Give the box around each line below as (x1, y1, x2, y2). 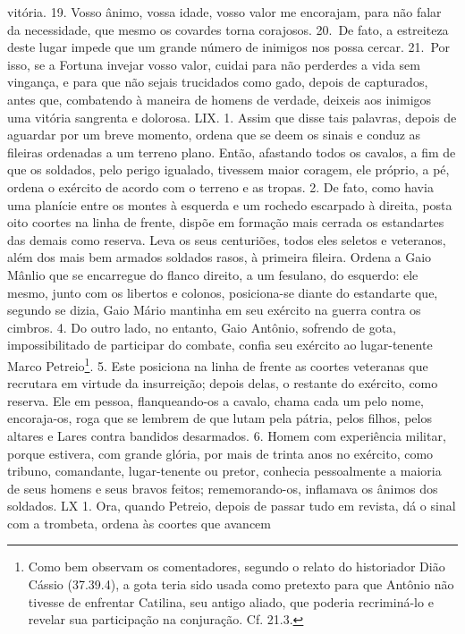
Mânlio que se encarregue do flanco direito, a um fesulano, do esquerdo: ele (7, 265, 418, 283)
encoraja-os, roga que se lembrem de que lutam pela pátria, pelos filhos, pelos (7, 409, 432, 427)
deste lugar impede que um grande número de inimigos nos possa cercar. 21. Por (7, 38, 451, 56)
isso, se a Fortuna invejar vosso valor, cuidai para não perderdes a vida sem (7, 55, 420, 73)
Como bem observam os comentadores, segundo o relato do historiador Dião (28, 557, 445, 576)
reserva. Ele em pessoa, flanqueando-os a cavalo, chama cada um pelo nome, (7, 391, 425, 410)
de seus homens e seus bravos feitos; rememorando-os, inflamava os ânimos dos (7, 478, 438, 497)
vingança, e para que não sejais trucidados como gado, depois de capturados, (7, 72, 428, 91)
